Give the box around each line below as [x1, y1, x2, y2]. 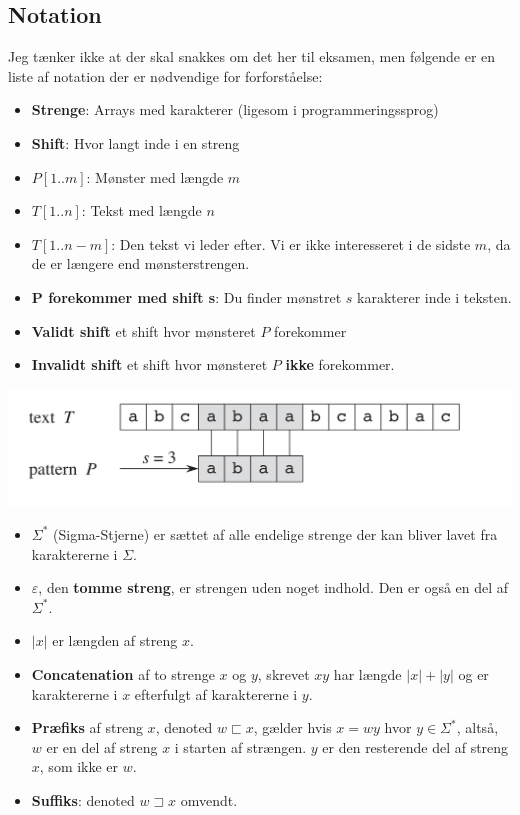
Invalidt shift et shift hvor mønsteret [31, 354, 268, 375]
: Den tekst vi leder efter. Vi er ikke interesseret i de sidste [111, 233, 471, 254]
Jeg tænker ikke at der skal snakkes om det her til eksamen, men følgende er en [8, 46, 496, 67]
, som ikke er [39, 756, 119, 777]
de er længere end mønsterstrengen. [31, 253, 250, 274]
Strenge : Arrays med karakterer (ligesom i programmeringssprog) [31, 99, 439, 120]
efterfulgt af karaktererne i [134, 683, 298, 704]
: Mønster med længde [86, 166, 224, 187]
